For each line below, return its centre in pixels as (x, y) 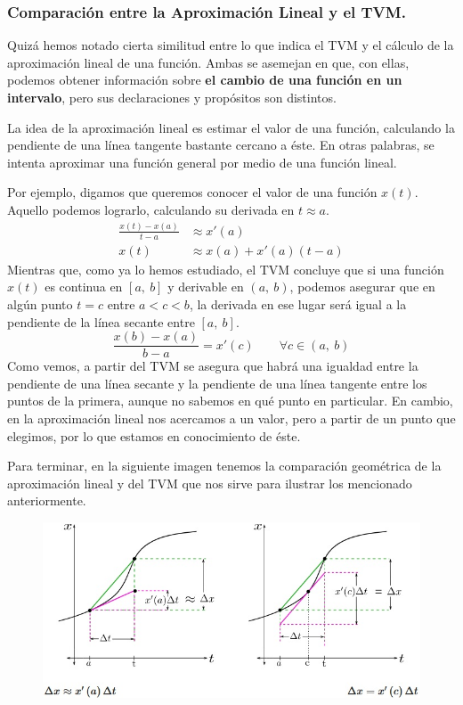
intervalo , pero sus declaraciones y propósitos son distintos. (172, 97)
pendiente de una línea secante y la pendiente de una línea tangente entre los (217, 383)
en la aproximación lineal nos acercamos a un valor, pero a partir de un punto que (231, 418)
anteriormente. (47, 500)
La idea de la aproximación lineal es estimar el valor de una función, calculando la (231, 127)
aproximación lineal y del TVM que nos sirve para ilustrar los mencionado (210, 483)
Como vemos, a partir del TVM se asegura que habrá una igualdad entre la (213, 366)
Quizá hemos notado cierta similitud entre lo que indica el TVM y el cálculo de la (231, 45)
